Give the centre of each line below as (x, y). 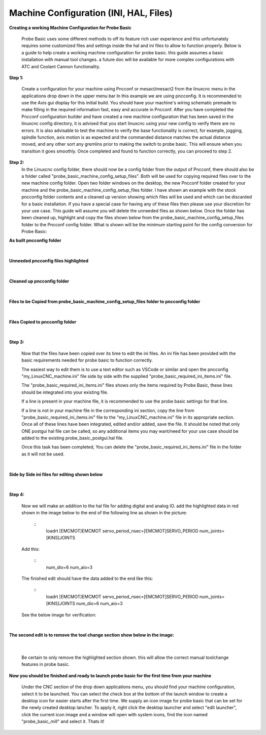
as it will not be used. (43, 454)
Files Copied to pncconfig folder (43, 322)
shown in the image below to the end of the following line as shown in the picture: (104, 513)
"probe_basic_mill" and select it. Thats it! (63, 722)
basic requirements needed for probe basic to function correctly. (87, 360)
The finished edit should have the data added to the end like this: (87, 578)
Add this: (31, 549)
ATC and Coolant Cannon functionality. (61, 66)
